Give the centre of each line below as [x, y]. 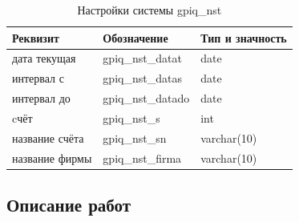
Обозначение [135, 37]
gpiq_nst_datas [142, 78]
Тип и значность [244, 37]
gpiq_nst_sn [135, 137]
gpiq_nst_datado [146, 98]
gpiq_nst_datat [142, 58]
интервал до [41, 98]
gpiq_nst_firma [142, 157]
